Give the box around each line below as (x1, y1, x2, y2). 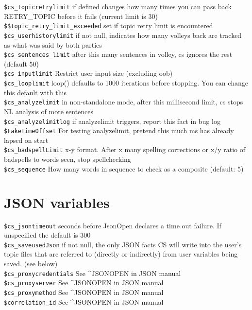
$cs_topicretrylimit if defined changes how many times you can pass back (4, 1, 232, 11)
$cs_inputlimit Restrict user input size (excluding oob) (4, 68, 173, 78)
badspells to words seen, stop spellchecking (4, 154, 131, 164)
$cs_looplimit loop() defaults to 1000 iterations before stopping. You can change (4, 78, 248, 88)
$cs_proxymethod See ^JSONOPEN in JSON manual (4, 287, 164, 297)
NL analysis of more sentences (4, 106, 94, 116)
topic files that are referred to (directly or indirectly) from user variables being (4, 249, 238, 259)
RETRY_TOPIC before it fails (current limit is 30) (4, 11, 158, 21)
